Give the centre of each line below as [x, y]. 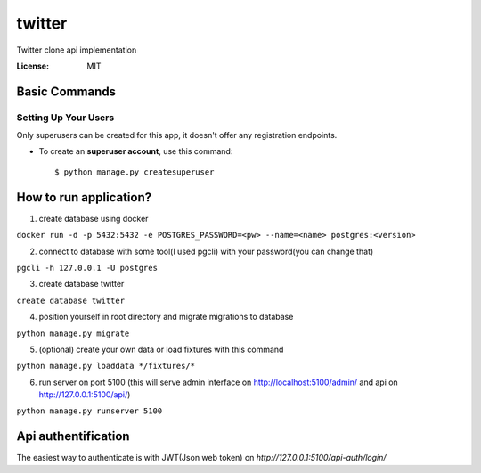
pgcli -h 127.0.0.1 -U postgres [87, 268]
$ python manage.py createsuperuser [135, 172]
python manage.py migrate [73, 333]
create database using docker [94, 218]
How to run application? [84, 197]
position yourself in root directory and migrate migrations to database [166, 317]
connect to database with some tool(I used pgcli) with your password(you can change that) [206, 251]
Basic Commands [66, 91]
